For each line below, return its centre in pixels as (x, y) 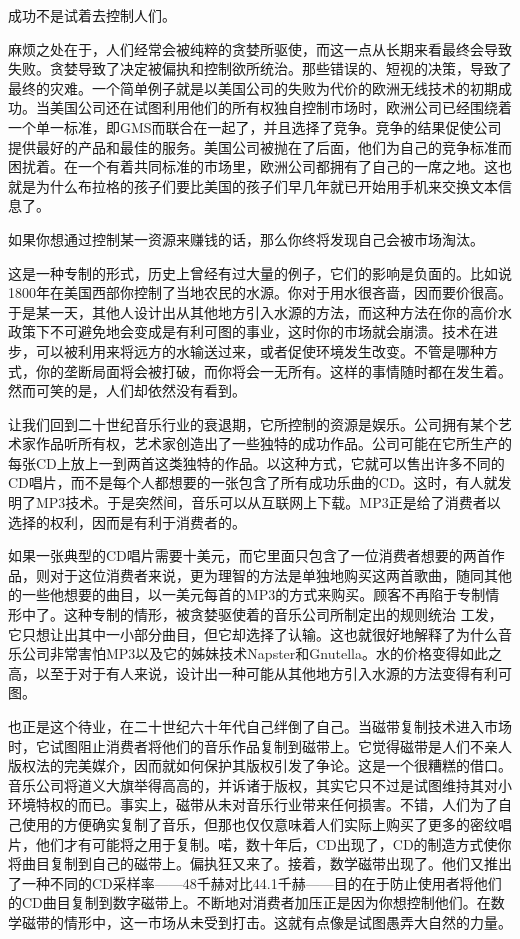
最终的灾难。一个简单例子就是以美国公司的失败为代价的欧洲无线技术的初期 (253, 87)
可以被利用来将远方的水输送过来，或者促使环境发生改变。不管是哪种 (259, 350)
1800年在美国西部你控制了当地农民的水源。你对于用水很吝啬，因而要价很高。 (260, 292)
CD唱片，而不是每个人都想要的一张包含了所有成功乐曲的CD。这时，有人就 (253, 482)
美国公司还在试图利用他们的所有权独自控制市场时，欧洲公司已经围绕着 (280, 107)
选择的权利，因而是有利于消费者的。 (127, 521)
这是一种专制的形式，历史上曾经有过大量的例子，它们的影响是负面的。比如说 (260, 272)
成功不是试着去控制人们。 (92, 15)
